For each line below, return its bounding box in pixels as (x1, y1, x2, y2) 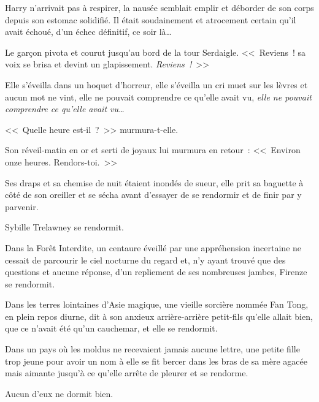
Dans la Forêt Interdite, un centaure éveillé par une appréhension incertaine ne (5, 241, 302, 254)
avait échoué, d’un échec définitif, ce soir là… (5, 25, 172, 38)
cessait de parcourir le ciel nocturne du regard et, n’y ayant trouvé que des (5, 253, 286, 266)
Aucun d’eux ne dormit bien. (5, 387, 113, 400)
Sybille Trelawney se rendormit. (5, 221, 124, 233)
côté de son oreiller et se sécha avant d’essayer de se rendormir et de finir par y (5, 188, 302, 201)
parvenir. (5, 200, 39, 213)
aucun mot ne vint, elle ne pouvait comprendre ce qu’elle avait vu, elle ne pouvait (5, 90, 312, 103)
